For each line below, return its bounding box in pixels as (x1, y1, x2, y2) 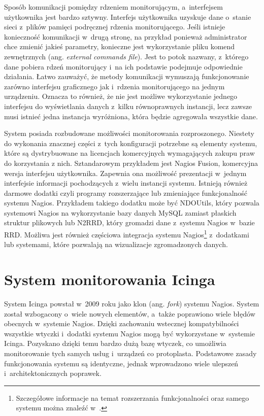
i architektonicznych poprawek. (4, 368, 102, 378)
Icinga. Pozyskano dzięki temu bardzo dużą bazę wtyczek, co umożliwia (4, 338, 226, 349)
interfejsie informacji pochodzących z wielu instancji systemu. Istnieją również (4, 178, 248, 188)
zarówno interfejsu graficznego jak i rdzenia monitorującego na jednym (4, 81, 225, 91)
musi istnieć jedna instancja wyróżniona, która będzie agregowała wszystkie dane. (4, 111, 258, 121)
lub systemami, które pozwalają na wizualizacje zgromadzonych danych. (4, 239, 228, 250)
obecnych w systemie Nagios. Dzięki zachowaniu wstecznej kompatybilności (4, 318, 239, 329)
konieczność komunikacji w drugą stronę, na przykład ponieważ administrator (4, 31, 247, 42)
